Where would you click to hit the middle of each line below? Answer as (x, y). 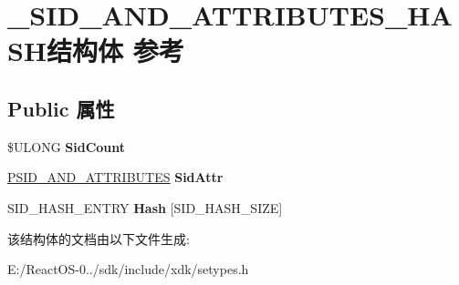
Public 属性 (61, 108)
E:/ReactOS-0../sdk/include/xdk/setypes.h (128, 269)
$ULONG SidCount (67, 146)
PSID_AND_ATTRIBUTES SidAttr (115, 177)
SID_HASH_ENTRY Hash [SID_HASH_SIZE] (145, 207)
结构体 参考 (115, 51)
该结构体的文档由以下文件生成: (99, 238)
